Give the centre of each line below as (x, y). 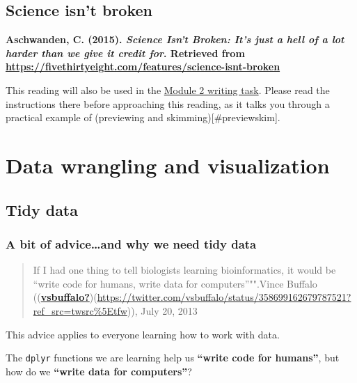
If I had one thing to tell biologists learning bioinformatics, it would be (184, 270)
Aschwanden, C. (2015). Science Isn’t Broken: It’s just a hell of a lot (175, 39)
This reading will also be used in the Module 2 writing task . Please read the (168, 89)
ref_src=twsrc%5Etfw (80, 310)
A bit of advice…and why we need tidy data (131, 243)
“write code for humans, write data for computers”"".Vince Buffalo (175, 283)
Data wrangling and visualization (168, 165)
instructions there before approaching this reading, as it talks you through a (168, 103)
